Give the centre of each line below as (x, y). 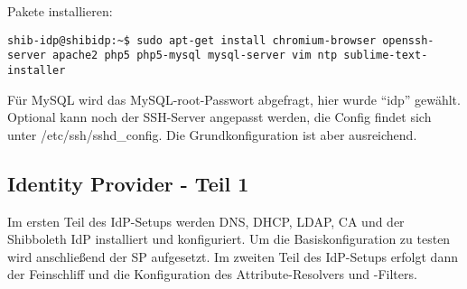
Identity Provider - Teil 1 (128, 183)
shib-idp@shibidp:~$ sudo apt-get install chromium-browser (192, 40)
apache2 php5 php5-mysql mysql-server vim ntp (195, 56)
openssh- (408, 40)
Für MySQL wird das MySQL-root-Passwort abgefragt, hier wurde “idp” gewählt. (234, 99)
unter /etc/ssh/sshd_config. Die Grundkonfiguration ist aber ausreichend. (212, 134)
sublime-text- (386, 56)
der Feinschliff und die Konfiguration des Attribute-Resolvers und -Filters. (212, 274)
